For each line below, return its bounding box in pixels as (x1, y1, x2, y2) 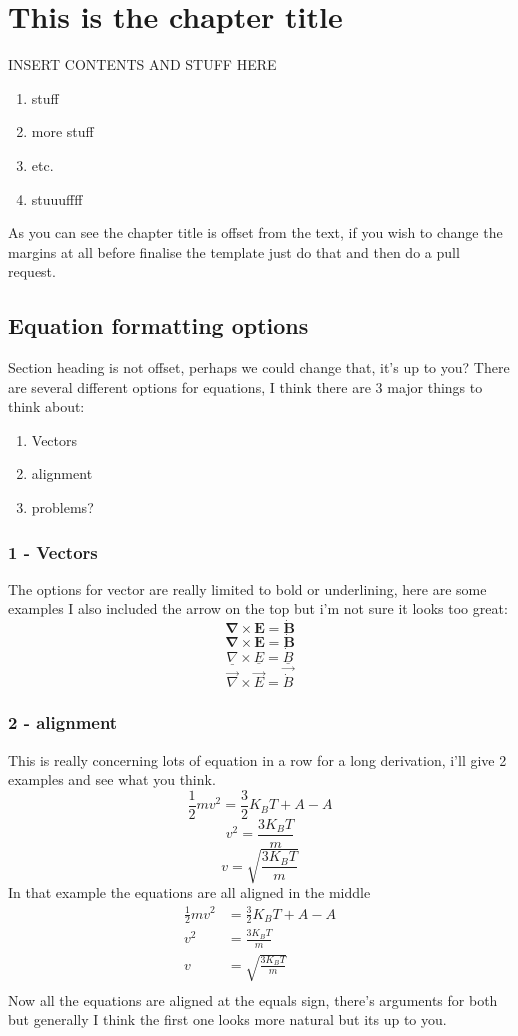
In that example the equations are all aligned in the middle (8, 882, 371, 903)
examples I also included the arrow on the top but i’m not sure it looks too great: (8, 598, 508, 619)
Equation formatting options (8, 310, 309, 341)
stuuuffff (31, 188, 83, 209)
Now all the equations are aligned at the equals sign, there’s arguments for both (8, 989, 498, 1010)
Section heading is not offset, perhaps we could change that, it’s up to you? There (8, 357, 510, 378)
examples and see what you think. (8, 769, 216, 790)
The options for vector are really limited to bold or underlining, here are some (8, 578, 487, 599)
